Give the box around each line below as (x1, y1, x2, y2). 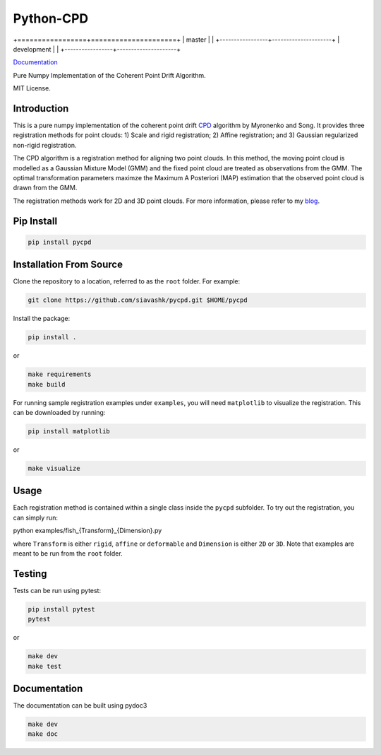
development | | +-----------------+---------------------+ (13, 45, 181, 53)
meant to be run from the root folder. (13, 549, 123, 558)
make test (28, 662, 62, 670)
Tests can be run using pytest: (13, 586, 102, 595)
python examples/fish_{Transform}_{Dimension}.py (13, 527, 162, 535)
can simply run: (13, 513, 58, 522)
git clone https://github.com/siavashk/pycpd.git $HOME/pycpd (28, 296, 248, 304)
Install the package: (13, 315, 71, 323)
